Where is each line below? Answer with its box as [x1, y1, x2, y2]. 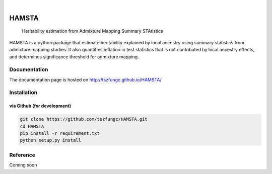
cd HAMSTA [20, 123, 44, 129]
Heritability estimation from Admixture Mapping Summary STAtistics [22, 28, 163, 34]
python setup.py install [20, 137, 82, 143]
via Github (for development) [9, 103, 72, 109]
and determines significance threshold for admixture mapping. [9, 53, 139, 60]
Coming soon [9, 162, 37, 168]
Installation [9, 89, 38, 96]
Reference [9, 151, 35, 158]
